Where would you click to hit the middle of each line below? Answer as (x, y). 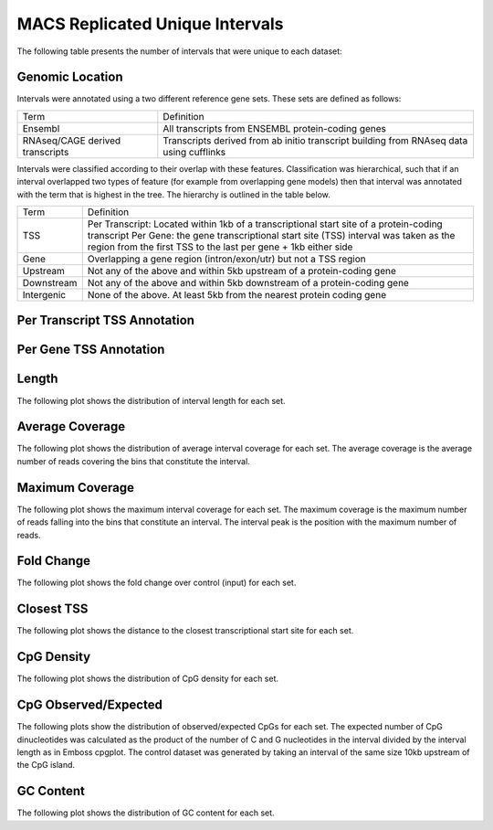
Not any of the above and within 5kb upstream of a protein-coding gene (242, 271)
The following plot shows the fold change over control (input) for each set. (157, 583)
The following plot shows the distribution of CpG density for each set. (147, 679)
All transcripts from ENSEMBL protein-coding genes (275, 128)
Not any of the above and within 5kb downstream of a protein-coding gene (248, 283)
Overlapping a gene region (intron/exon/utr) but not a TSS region (226, 259)
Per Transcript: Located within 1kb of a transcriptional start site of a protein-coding (265, 224)
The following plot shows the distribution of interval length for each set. (152, 400)
